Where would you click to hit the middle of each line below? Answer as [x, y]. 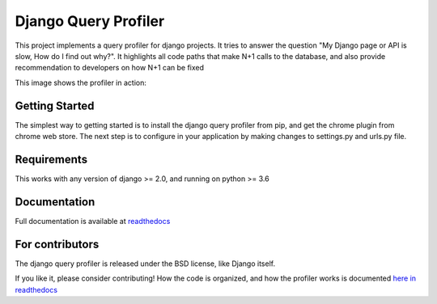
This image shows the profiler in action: [81, 82]
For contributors [57, 244]
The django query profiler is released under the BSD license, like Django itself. [145, 264]
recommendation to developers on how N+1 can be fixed [110, 68]
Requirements [51, 159]
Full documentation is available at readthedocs [93, 221]
